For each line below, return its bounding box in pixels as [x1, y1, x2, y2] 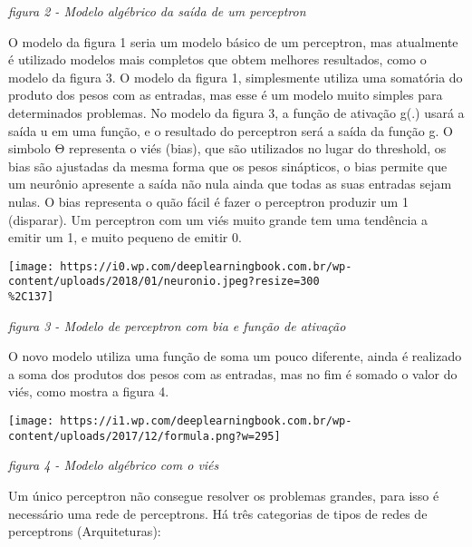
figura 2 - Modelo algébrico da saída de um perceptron [8, 2, 306, 20]
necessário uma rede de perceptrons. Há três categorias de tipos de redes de [8, 503, 428, 523]
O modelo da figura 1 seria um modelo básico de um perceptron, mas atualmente [8, 32, 458, 51]
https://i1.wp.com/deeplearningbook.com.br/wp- [60, 415, 352, 428]
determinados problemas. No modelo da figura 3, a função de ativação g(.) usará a [8, 103, 465, 122]
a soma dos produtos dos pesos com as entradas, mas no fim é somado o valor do [8, 364, 458, 383]
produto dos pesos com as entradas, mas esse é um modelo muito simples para [8, 85, 443, 104]
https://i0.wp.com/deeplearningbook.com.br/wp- [60, 259, 352, 273]
